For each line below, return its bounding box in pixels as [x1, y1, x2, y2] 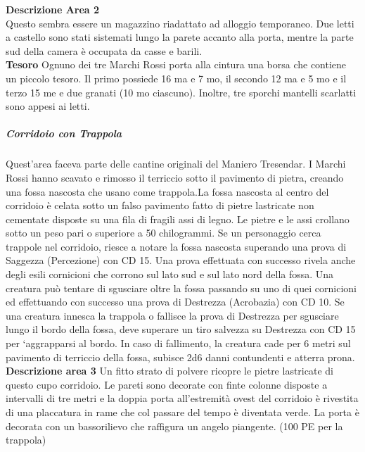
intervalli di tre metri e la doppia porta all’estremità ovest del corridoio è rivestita [6, 391, 359, 406]
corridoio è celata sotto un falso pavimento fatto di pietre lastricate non [6, 198, 314, 213]
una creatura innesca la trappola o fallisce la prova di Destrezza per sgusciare [6, 308, 339, 322]
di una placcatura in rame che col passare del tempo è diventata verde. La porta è [6, 405, 359, 419]
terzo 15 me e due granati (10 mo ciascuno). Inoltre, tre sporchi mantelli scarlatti [6, 84, 357, 99]
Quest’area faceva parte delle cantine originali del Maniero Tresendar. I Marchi [6, 156, 346, 171]
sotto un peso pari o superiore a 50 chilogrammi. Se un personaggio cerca [6, 225, 321, 240]
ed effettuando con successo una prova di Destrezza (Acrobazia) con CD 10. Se [6, 294, 345, 309]
